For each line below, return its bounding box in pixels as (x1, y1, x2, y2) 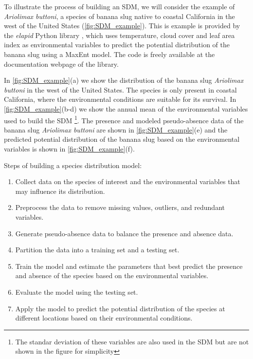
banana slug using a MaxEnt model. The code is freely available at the (4, 49, 215, 59)
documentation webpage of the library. (4, 58, 119, 69)
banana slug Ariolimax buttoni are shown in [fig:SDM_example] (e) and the (4, 124, 228, 134)
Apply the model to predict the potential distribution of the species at (15, 303, 225, 313)
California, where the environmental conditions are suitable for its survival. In (4, 94, 236, 104)
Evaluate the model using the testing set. (15, 286, 138, 297)
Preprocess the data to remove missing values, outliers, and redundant (15, 202, 225, 212)
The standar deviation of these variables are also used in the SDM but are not (15, 336, 249, 346)
